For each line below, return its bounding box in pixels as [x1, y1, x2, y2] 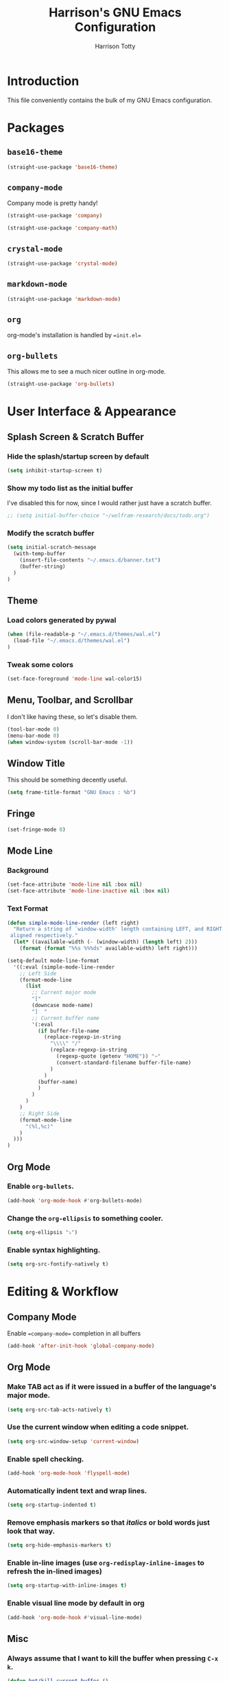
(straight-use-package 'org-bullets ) [7, 380, 115, 388]
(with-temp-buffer [13, 551, 67, 557]
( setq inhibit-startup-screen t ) [7, 467, 103, 474]
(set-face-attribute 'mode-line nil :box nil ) [7, 881, 143, 888]
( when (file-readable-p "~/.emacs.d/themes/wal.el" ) [7, 631, 161, 638]
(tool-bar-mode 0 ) [7, 725, 60, 733]
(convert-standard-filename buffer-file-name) [56, 1059, 192, 1066]
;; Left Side [19, 970, 57, 977]
